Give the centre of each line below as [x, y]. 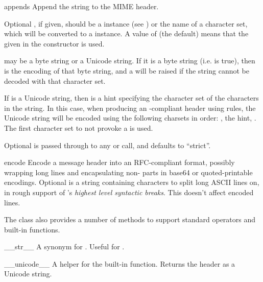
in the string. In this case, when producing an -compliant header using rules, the [130, 108]
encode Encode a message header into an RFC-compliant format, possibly [119, 162]
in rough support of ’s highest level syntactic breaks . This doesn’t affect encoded [129, 192]
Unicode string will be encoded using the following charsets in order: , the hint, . [130, 118]
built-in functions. [32, 229]
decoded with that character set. [55, 80]
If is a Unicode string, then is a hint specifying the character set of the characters [131, 98]
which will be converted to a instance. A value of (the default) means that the [126, 33]
